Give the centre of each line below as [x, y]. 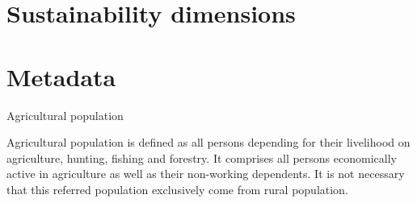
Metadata [61, 76]
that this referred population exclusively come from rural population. [177, 189]
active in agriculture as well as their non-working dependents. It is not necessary [206, 174]
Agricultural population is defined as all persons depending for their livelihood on [208, 142]
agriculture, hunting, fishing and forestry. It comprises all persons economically [202, 157]
